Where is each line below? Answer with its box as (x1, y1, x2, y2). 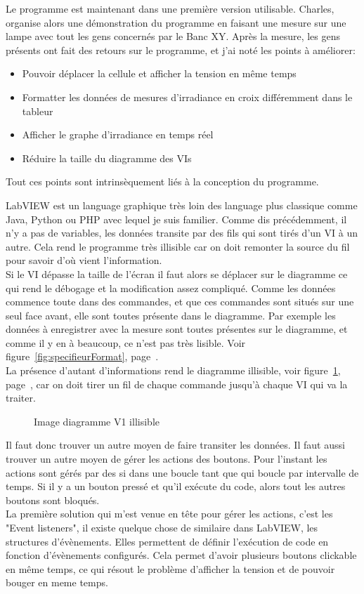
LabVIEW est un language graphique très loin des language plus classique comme (6, 197, 358, 212)
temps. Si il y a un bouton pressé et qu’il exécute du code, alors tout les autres (6, 479, 346, 494)
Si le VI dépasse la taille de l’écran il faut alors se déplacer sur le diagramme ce (6, 266, 348, 281)
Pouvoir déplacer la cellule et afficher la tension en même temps (22, 66, 297, 81)
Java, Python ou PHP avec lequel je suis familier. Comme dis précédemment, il (6, 211, 347, 226)
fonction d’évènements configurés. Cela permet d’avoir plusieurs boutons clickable (6, 548, 357, 562)
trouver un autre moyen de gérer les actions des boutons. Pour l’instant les (6, 451, 327, 466)
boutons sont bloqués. (6, 492, 100, 507)
